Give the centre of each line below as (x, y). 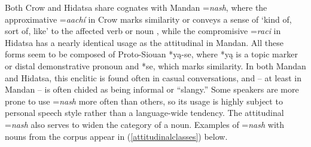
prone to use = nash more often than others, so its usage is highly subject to (144, 101)
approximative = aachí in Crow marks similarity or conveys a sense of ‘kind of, (148, 19)
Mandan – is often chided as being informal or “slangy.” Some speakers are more (152, 89)
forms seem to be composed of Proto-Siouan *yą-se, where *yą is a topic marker (151, 54)
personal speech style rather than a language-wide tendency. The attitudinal (144, 113)
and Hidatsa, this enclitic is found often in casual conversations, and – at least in (153, 77)
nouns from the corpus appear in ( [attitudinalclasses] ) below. (116, 136)
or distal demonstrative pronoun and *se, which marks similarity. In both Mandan (155, 65)
